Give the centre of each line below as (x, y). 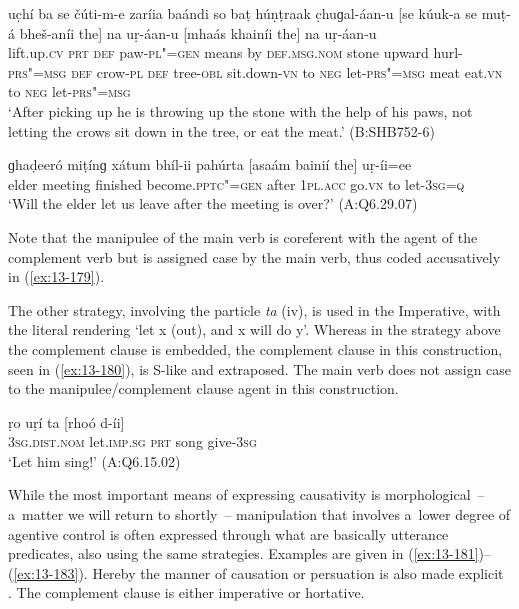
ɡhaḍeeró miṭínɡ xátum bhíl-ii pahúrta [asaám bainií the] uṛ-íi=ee (210, 164)
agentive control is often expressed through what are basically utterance (228, 533)
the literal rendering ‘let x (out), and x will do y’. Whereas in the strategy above (254, 329)
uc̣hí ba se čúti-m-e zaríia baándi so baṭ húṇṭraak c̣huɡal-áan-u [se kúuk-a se (242, 13)
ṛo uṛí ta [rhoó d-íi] (66, 421)
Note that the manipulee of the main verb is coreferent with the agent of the (243, 236)
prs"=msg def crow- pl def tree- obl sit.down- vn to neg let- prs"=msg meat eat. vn (255, 71)
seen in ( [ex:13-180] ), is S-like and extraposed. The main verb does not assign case (260, 368)
